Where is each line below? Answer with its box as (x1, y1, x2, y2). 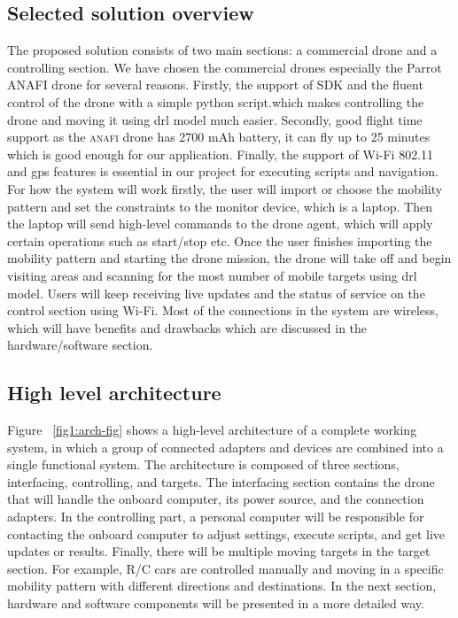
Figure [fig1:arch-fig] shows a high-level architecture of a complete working (7, 421, 417, 439)
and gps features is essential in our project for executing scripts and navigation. (7, 162, 439, 181)
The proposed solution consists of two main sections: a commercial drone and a (7, 41, 438, 59)
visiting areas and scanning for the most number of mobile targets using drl (7, 266, 417, 284)
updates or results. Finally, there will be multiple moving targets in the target (7, 542, 431, 560)
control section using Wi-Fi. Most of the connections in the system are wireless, (7, 301, 439, 320)
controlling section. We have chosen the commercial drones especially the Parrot (7, 58, 442, 76)
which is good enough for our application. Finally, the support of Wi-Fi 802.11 (7, 144, 434, 163)
